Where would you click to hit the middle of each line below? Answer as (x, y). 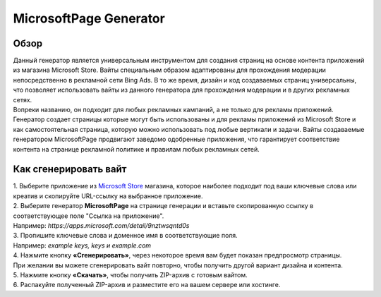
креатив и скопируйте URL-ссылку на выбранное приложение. (108, 196)
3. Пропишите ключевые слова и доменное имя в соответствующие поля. (125, 236)
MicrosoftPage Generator (89, 18)
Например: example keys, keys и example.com (82, 245)
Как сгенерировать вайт (70, 169)
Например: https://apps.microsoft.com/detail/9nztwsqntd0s (101, 226)
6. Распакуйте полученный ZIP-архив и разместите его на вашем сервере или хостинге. (147, 285)
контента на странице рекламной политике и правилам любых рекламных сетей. (137, 149)
